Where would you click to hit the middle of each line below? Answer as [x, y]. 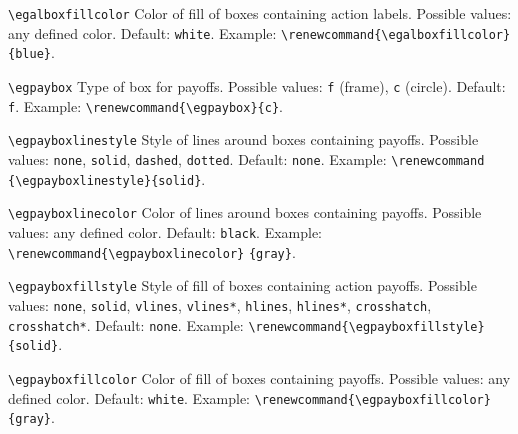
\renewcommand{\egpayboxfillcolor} [372, 399]
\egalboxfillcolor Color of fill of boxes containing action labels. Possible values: [260, 13]
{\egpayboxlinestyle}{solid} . [107, 178]
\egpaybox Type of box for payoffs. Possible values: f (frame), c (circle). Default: [257, 85]
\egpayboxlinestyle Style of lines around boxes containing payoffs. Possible [243, 139]
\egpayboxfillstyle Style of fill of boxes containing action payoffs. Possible [242, 285]
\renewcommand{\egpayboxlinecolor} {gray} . [152, 251]
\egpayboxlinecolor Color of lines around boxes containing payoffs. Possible [245, 212]
